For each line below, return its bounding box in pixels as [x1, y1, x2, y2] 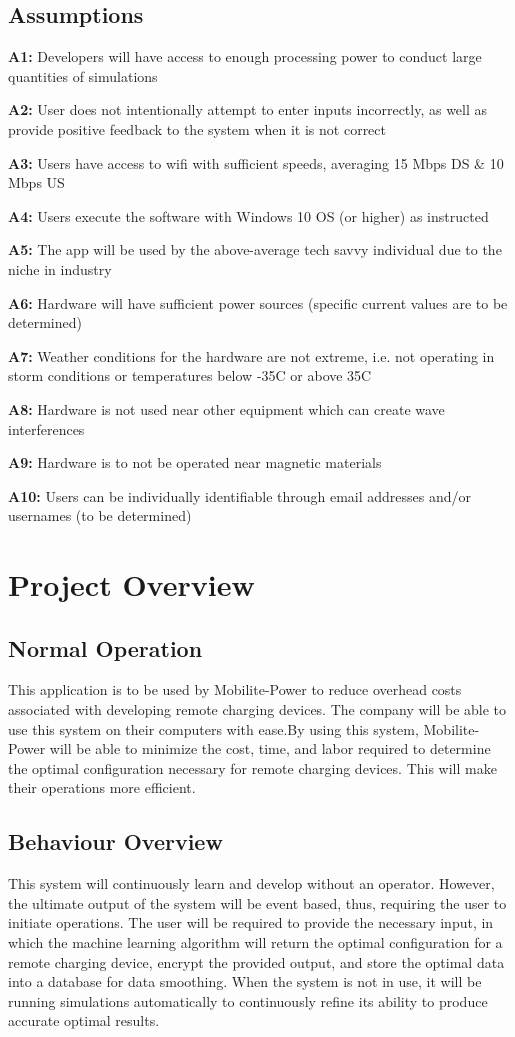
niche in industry [8, 258, 112, 279]
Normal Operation [8, 632, 203, 663]
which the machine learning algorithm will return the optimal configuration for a [8, 932, 503, 953]
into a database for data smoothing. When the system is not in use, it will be [8, 971, 482, 992]
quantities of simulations [8, 65, 158, 86]
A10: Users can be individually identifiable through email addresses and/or [8, 485, 472, 506]
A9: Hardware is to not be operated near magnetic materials [8, 452, 382, 473]
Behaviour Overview [8, 826, 223, 857]
